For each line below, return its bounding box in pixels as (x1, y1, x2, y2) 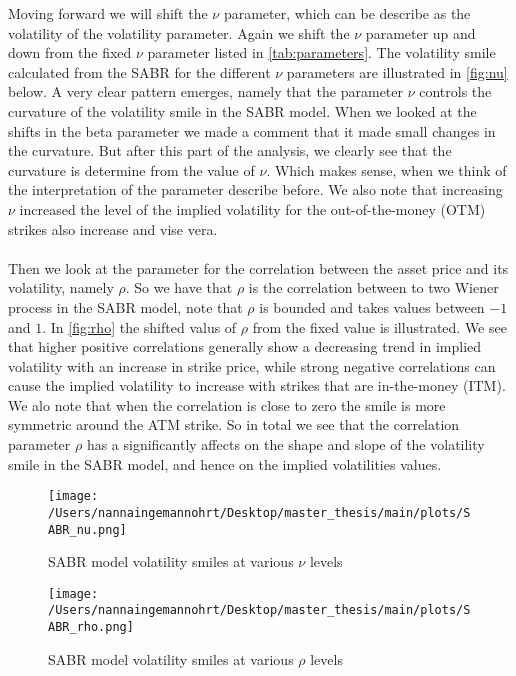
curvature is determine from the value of (8, 159, 255, 180)
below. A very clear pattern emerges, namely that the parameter (8, 81, 403, 102)
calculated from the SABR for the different (8, 61, 271, 82)
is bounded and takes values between (259, 296, 485, 317)
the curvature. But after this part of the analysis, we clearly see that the (8, 140, 452, 161)
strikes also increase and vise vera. (8, 218, 218, 239)
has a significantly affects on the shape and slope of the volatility (86, 434, 485, 455)
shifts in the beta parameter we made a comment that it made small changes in (8, 120, 496, 141)
